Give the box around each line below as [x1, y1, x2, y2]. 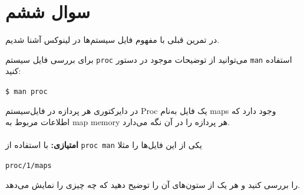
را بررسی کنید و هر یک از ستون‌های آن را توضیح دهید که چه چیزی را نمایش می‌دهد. [5, 178, 300, 190]
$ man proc [5, 87, 48, 96]
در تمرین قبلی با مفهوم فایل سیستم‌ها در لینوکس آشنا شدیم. [5, 33, 220, 46]
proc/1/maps [5, 162, 52, 170]
